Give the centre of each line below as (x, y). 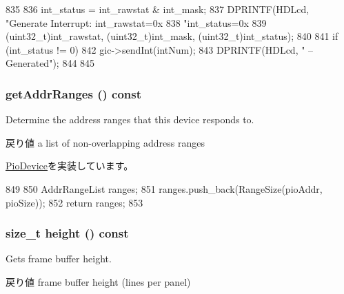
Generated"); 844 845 (50, 63)
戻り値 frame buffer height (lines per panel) (98, 281)
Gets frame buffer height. (59, 259)
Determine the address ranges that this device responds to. (130, 119)
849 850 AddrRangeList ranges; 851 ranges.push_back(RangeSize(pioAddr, (164, 188)
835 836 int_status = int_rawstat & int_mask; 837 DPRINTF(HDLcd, (158, 9)
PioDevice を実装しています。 (70, 166)
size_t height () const (67, 233)
